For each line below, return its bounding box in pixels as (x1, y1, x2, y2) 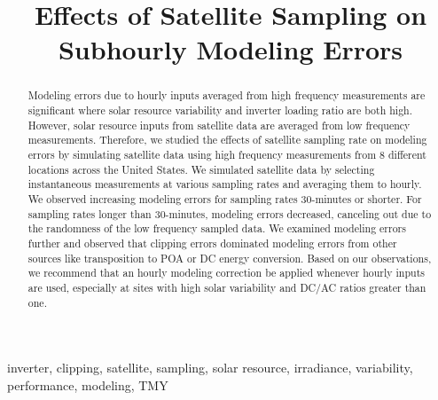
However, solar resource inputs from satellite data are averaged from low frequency (27, 117, 411, 132)
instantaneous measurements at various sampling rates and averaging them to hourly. (27, 176, 422, 192)
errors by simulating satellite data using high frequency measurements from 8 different (27, 146, 426, 161)
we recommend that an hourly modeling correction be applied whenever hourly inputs (27, 265, 425, 280)
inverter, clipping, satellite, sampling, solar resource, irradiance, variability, (7, 358, 413, 377)
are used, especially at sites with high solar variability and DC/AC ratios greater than (27, 279, 426, 294)
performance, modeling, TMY (7, 375, 168, 394)
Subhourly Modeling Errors (58, 31, 403, 67)
